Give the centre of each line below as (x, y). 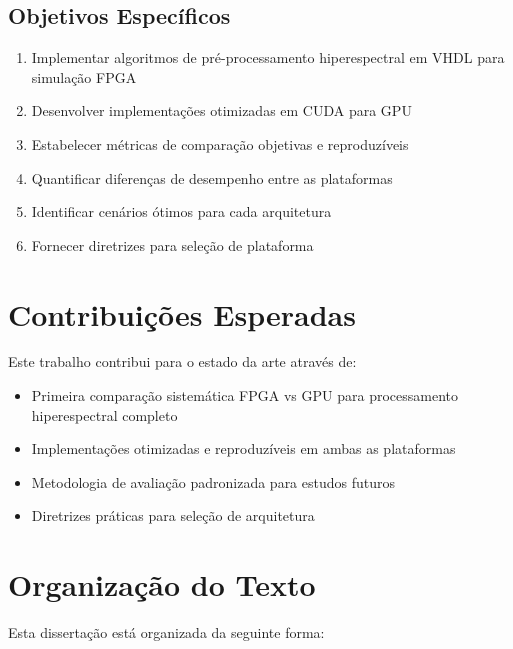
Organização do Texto (162, 584)
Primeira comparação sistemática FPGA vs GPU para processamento (244, 395)
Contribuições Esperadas (182, 313)
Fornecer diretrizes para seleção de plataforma (172, 244)
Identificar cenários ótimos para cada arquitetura (181, 211)
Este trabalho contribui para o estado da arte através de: (182, 361)
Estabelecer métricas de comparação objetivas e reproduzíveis (220, 143)
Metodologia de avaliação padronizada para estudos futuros (213, 481)
